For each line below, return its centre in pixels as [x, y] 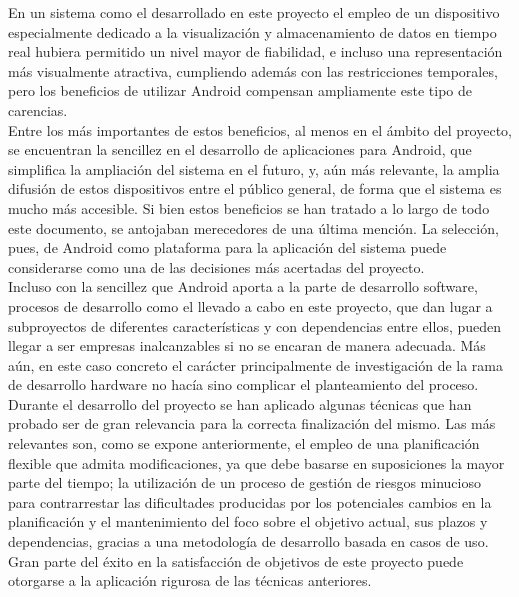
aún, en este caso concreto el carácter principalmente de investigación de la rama [256, 364]
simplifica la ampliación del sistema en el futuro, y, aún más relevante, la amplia [254, 168]
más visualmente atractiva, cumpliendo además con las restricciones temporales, [253, 70]
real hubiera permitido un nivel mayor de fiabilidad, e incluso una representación [255, 51]
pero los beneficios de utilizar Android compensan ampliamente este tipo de [240, 90]
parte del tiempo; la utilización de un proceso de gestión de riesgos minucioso [244, 482]
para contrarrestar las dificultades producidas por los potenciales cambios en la [250, 501]
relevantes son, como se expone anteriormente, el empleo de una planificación [244, 443]
